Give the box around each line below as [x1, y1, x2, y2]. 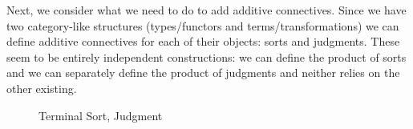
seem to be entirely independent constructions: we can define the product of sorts [6, 48, 407, 65]
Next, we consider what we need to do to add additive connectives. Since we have [6, 2, 407, 18]
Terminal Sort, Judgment [38, 107, 163, 123]
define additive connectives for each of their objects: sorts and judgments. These [6, 33, 400, 50]
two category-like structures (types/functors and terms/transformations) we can [6, 17, 399, 34]
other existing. [6, 79, 77, 96]
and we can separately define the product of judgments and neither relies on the [6, 64, 400, 81]
